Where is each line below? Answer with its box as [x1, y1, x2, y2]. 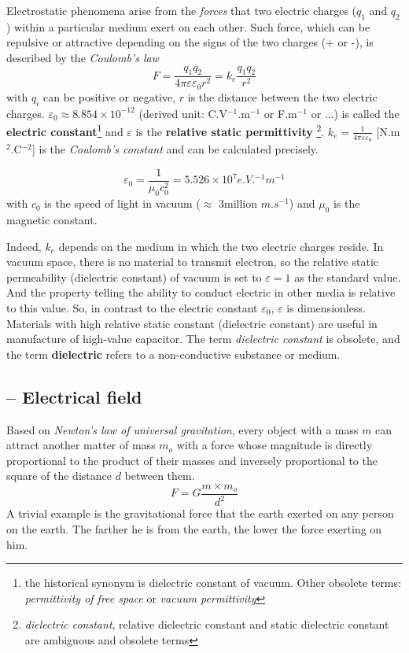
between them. [124, 467, 195, 484]
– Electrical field [6, 384, 142, 408]
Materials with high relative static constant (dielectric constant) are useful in [6, 315, 378, 331]
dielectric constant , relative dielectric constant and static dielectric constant [24, 616, 389, 633]
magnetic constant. [6, 212, 98, 228]
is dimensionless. [286, 300, 366, 316]
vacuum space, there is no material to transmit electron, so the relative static [6, 253, 379, 270]
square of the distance [6, 467, 112, 484]
